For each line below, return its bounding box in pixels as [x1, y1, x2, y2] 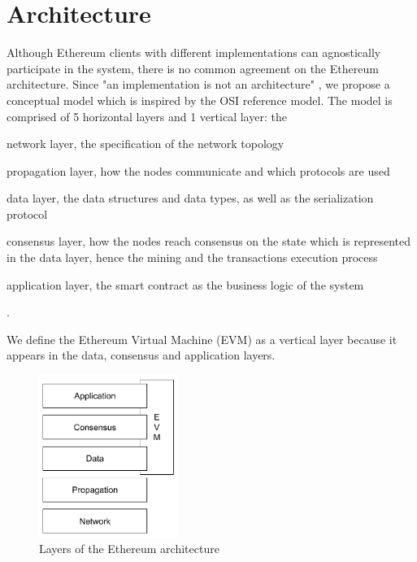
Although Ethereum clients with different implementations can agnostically [7, 44, 381, 61]
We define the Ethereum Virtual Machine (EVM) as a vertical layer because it [7, 330, 397, 347]
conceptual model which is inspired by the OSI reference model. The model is [7, 91, 393, 108]
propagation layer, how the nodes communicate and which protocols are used [7, 162, 390, 179]
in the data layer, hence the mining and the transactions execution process [7, 249, 378, 266]
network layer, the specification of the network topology [7, 135, 285, 152]
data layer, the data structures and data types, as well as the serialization [7, 190, 374, 207]
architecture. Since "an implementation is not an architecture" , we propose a [7, 76, 390, 93]
